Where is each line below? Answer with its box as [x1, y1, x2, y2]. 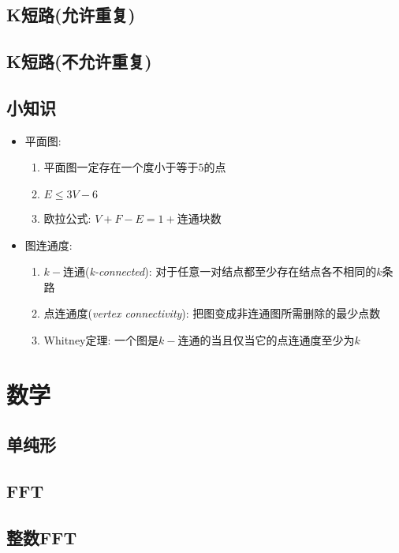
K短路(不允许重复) [6, 49, 152, 73]
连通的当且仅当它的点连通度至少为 [177, 331, 355, 348]
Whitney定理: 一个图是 [43, 331, 159, 348]
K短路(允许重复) [6, 2, 136, 27]
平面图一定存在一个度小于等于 [43, 159, 199, 175]
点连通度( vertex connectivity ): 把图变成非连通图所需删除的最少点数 [43, 305, 381, 322]
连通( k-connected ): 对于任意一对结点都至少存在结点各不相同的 [63, 263, 377, 280]
